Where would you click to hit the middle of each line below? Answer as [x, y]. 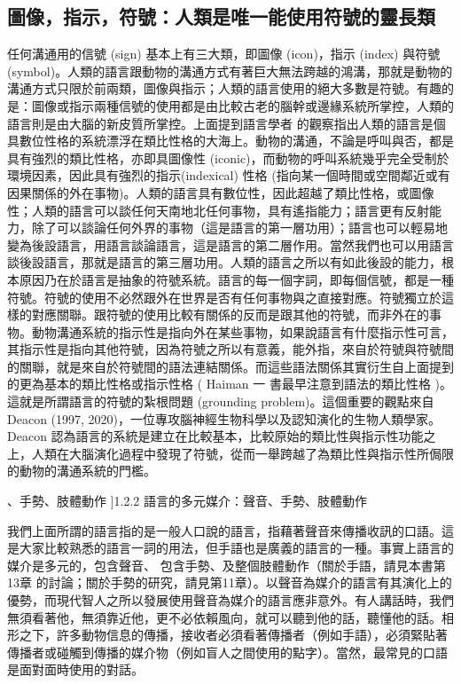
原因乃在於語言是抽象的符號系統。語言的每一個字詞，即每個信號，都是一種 [236, 279]
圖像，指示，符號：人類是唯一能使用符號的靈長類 [221, 16]
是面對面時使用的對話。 [75, 669]
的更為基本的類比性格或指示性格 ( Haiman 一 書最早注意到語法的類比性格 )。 [230, 384]
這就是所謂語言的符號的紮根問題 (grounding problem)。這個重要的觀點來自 [221, 401]
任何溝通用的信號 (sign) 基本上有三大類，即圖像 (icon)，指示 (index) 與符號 [224, 54]
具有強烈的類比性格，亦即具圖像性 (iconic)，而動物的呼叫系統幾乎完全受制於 [228, 157]
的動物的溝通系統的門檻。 [82, 471]
